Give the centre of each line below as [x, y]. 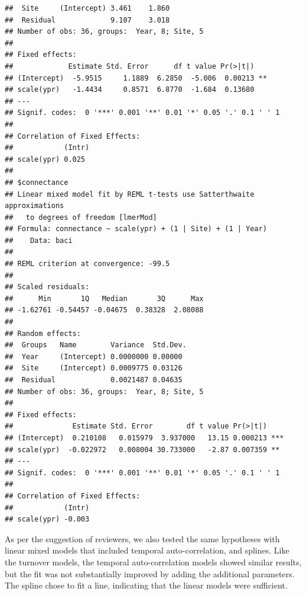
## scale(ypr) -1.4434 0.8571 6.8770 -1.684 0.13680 [130, 90]
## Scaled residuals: [47, 287]
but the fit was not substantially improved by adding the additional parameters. [150, 573]
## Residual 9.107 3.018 [87, 20]
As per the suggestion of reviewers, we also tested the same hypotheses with [142, 538]
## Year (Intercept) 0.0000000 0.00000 [94, 356]
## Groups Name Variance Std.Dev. [96, 345]
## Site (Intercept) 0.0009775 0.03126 [94, 368]
